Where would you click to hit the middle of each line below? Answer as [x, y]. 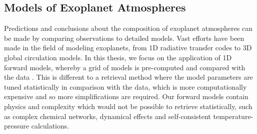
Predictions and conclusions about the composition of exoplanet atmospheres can [128, 28]
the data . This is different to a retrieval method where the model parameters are [128, 77]
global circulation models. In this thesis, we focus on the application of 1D [118, 57]
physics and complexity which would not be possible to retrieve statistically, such [128, 106]
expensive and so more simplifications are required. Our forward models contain [126, 96]
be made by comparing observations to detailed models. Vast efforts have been [124, 38]
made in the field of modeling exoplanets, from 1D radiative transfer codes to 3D [128, 48]
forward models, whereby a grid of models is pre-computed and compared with [125, 67]
